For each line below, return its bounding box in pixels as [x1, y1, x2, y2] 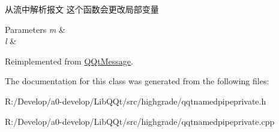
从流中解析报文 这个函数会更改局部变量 [5, 3, 159, 15]
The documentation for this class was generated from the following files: [5, 75, 269, 87]
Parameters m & [5, 23, 65, 35]
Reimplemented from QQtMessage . [5, 54, 133, 67]
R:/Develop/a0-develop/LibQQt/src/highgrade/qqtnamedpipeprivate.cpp [5, 115, 275, 127]
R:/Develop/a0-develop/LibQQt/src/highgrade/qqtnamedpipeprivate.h [5, 94, 266, 107]
